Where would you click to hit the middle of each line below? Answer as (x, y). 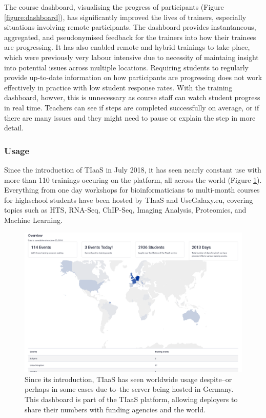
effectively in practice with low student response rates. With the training (118, 87)
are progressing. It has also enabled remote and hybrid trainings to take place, (127, 47)
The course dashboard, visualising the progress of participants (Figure (114, 7)
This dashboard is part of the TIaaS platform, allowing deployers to (131, 399)
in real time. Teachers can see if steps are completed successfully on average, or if (132, 107)
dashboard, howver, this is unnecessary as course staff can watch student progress (132, 97)
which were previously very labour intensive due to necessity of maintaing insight (131, 57)
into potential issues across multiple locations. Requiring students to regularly (126, 67)
